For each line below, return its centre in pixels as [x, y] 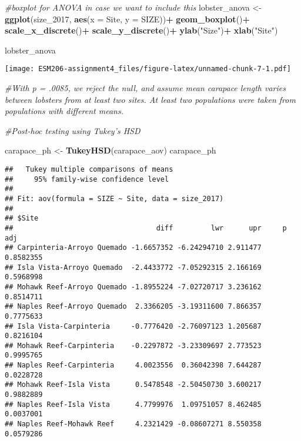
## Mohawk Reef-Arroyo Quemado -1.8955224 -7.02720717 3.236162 [133, 287]
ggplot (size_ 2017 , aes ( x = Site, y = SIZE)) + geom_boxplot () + [128, 19]
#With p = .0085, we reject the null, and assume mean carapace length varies [145, 88]
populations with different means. [64, 111]
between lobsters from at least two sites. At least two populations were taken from [150, 99]
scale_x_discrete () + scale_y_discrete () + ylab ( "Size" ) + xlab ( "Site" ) [141, 30]
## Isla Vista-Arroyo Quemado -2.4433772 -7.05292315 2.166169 [133, 267]
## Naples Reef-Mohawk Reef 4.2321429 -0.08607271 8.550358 [133, 424]
